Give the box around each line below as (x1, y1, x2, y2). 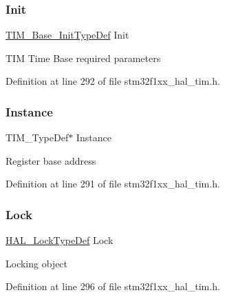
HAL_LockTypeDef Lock (6, 233, 114, 247)
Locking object (6, 256, 68, 270)
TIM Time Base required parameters (6, 50, 161, 65)
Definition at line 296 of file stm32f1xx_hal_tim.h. (6, 279, 220, 294)
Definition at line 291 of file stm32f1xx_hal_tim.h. (6, 176, 220, 191)
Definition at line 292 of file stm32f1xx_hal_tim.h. (6, 74, 220, 88)
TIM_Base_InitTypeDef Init (6, 28, 129, 42)
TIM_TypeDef (6, 130, 69, 145)
